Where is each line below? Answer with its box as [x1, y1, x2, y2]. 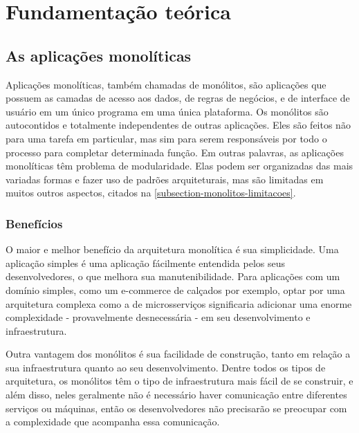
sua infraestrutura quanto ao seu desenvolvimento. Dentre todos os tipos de [6, 360, 326, 374]
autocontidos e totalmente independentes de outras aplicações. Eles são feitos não [6, 118, 351, 132]
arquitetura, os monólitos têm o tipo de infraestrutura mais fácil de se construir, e [6, 374, 353, 388]
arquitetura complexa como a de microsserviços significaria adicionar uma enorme [6, 296, 352, 311]
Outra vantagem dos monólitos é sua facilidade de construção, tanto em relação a [6, 347, 351, 361]
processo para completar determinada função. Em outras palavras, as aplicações [6, 145, 344, 159]
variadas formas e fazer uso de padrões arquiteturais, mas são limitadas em [6, 172, 324, 186]
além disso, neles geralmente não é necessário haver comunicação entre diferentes [6, 387, 347, 402]
